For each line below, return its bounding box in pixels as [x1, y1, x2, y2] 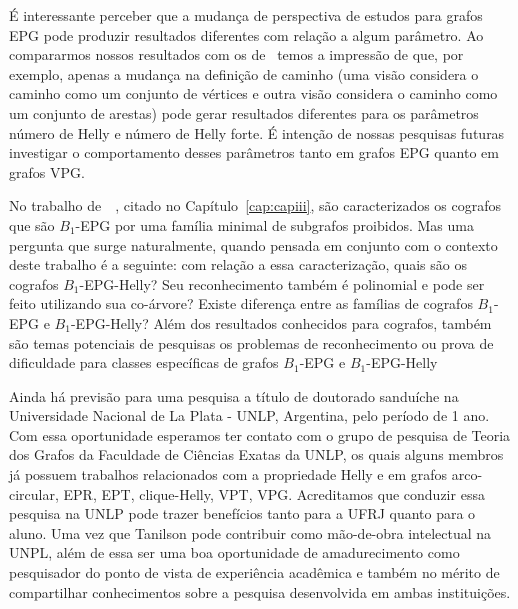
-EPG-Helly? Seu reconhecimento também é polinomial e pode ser [79, 273, 485, 294]
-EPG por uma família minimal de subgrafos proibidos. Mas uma [75, 214, 474, 235]
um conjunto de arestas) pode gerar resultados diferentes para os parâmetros [9, 102, 479, 123]
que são [9, 214, 55, 235]
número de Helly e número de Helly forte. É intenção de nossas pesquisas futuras [9, 122, 505, 143]
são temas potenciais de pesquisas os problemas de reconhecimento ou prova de [9, 332, 494, 353]
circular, [9, 483, 59, 504]
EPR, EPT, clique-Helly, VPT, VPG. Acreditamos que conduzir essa [63, 483, 485, 504]
